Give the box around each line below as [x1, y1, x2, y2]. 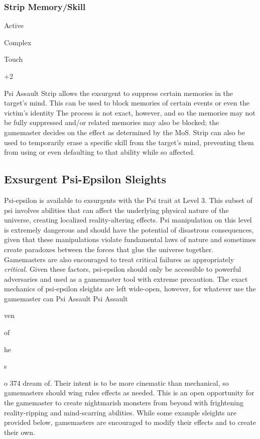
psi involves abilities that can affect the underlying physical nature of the [4, 204, 229, 215]
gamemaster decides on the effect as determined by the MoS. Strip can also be [4, 127, 245, 137]
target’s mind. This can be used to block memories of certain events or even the [4, 97, 249, 108]
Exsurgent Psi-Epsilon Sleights [4, 171, 167, 187]
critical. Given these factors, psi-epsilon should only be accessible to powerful [4, 264, 241, 274]
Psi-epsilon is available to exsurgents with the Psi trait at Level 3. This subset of [4, 194, 252, 205]
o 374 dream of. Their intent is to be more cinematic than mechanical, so [4, 377, 229, 388]
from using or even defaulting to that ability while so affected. [4, 147, 195, 157]
